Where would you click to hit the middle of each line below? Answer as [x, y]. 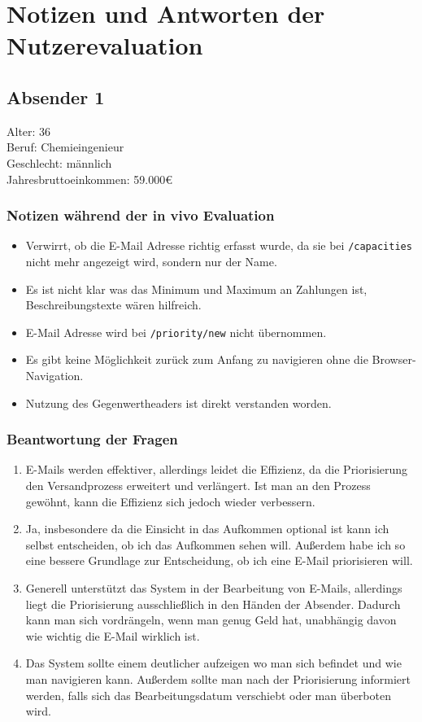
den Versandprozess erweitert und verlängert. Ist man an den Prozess [198, 486]
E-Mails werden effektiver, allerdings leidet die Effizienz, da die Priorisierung [217, 469]
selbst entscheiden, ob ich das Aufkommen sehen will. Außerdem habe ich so [215, 544]
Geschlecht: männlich [59, 162]
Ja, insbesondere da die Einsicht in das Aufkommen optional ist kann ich [207, 529]
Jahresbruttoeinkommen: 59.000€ [89, 179]
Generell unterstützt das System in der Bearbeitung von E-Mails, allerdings [214, 588]
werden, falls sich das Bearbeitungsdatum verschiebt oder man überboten [208, 695]
